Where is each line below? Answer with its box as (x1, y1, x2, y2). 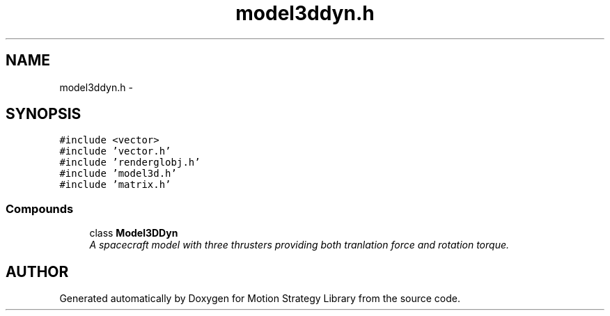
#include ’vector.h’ (59, 145, 171, 157)
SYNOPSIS (6, 105, 81, 123)
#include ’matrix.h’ (59, 179, 171, 191)
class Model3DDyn (89, 227, 178, 239)
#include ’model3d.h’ (59, 168, 177, 180)
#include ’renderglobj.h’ (59, 157, 201, 168)
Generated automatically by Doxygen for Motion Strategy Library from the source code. (59, 292, 461, 305)
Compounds (6, 201, 74, 216)
